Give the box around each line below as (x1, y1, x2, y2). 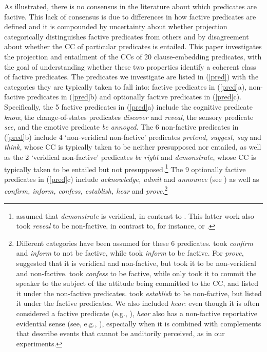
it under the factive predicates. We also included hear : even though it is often (16, 298, 260, 308)
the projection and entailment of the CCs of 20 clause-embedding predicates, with (4, 51, 262, 61)
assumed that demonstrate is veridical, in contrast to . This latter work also (16, 210, 254, 221)
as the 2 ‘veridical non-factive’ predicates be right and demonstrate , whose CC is (4, 151, 256, 162)
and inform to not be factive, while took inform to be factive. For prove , (16, 247, 244, 258)
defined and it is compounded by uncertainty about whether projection (4, 21, 227, 32)
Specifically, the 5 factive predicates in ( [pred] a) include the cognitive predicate (4, 101, 253, 112)
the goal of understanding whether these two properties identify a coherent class (4, 61, 256, 72)
